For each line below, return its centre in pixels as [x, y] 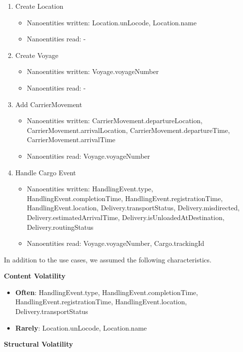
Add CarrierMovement [49, 104]
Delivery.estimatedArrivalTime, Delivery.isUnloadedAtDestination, [126, 217]
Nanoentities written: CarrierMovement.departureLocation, [115, 120]
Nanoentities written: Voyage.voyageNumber [93, 71]
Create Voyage [37, 55]
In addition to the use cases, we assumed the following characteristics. [108, 259]
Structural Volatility [39, 344]
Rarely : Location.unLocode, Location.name [81, 327]
